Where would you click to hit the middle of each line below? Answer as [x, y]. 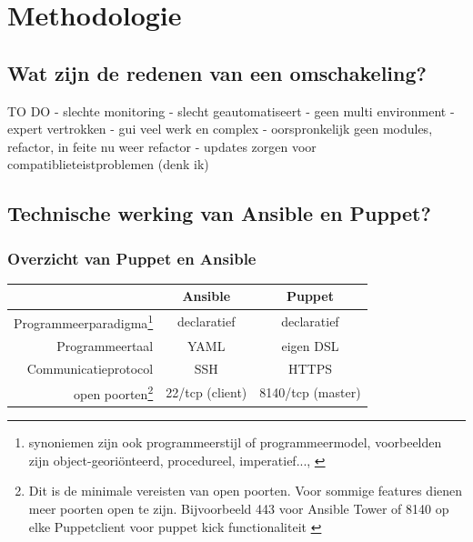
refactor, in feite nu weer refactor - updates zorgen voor [162, 146]
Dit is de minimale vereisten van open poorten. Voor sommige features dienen [246, 491]
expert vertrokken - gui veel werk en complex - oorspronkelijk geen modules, [220, 129]
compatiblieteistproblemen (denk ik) [108, 164]
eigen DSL [310, 345]
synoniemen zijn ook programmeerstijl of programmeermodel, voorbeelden [235, 442]
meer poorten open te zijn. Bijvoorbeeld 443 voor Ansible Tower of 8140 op [239, 509]
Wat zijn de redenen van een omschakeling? [217, 72]
